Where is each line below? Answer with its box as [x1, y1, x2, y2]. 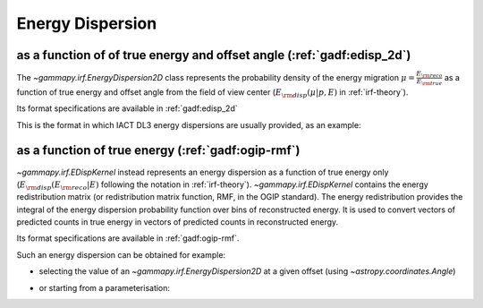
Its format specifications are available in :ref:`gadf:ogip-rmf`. [16, 233, 240, 244]
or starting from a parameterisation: [38, 282, 170, 293]
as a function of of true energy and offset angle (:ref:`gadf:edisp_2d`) [16, 47, 411, 63]
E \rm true [416, 77, 443, 87]
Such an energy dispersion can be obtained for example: [16, 249, 226, 260]
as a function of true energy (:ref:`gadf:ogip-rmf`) [16, 143, 301, 158]
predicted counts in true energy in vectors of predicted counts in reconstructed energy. [16, 217, 339, 227]
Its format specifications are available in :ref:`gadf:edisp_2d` [16, 103, 239, 114]
